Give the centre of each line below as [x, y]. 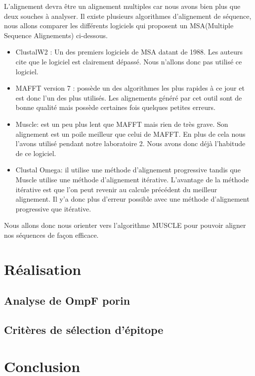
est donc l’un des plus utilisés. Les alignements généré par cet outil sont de [129, 97]
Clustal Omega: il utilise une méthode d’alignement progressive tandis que [128, 170]
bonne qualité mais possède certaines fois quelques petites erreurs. [115, 107]
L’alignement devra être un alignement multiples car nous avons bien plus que [122, 6]
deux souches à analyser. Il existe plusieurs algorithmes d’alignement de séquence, [128, 16]
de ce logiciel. [36, 153]
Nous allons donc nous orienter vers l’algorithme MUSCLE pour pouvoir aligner [125, 225]
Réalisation [43, 269]
